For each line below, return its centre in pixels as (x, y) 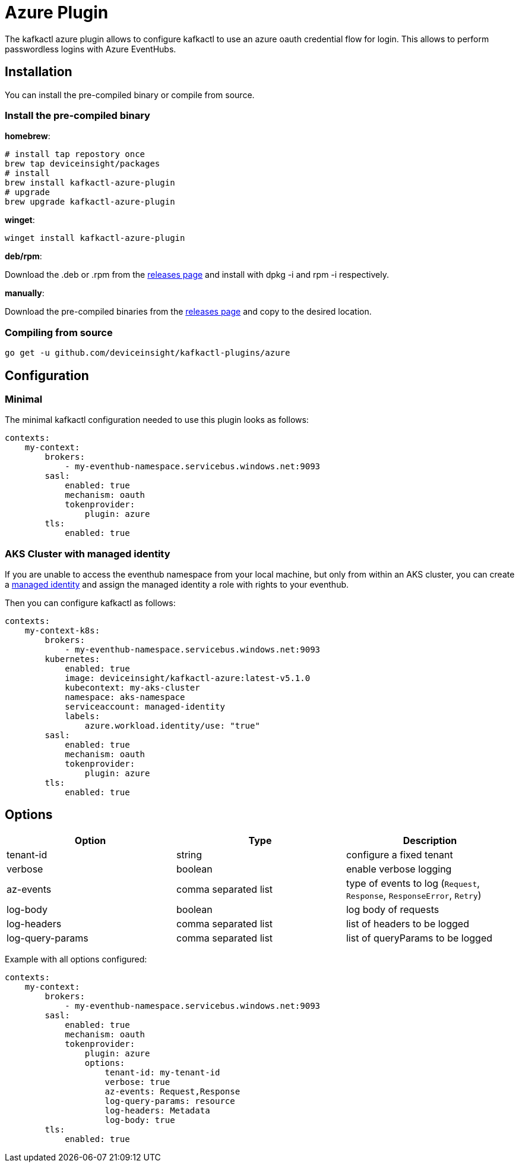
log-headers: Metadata (157, 1110)
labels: (83, 716)
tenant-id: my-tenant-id (162, 1072)
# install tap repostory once (75, 154)
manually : (25, 293)
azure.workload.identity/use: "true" (172, 726)
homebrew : (28, 136)
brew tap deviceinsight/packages (83, 164)
